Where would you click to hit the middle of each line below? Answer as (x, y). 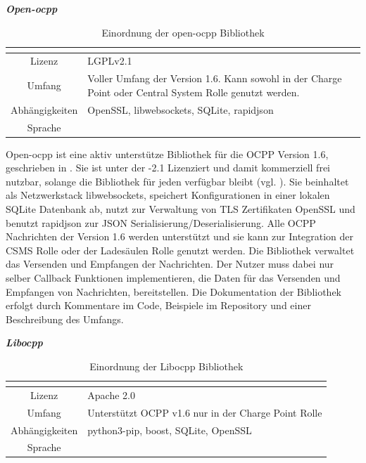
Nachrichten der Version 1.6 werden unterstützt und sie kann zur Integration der (180, 236)
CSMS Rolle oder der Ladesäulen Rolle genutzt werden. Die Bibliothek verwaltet (180, 250)
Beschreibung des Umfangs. (65, 319)
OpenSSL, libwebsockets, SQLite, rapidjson (181, 109)
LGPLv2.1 (110, 61)
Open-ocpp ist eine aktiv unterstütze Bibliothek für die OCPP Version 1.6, (167, 154)
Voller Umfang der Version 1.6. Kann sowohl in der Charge (215, 78)
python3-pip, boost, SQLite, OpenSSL (170, 430)
